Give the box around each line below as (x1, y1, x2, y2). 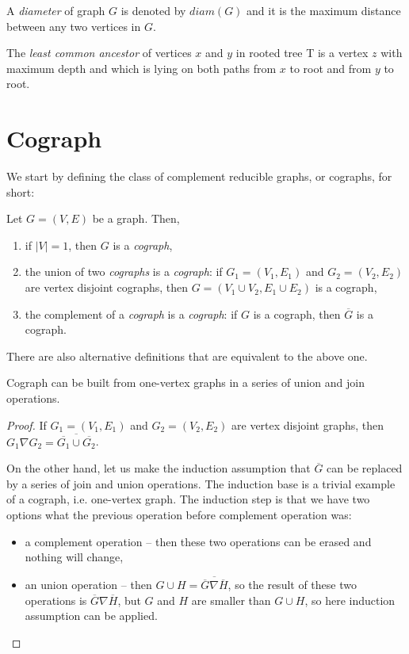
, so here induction (304, 591, 396, 608)
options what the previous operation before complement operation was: (6, 507, 352, 523)
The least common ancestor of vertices (6, 44, 192, 61)
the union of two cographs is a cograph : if (25, 263, 223, 280)
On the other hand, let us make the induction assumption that (6, 460, 311, 476)
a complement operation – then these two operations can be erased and (25, 533, 372, 549)
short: (6, 183, 35, 200)
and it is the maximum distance (247, 2, 401, 18)
